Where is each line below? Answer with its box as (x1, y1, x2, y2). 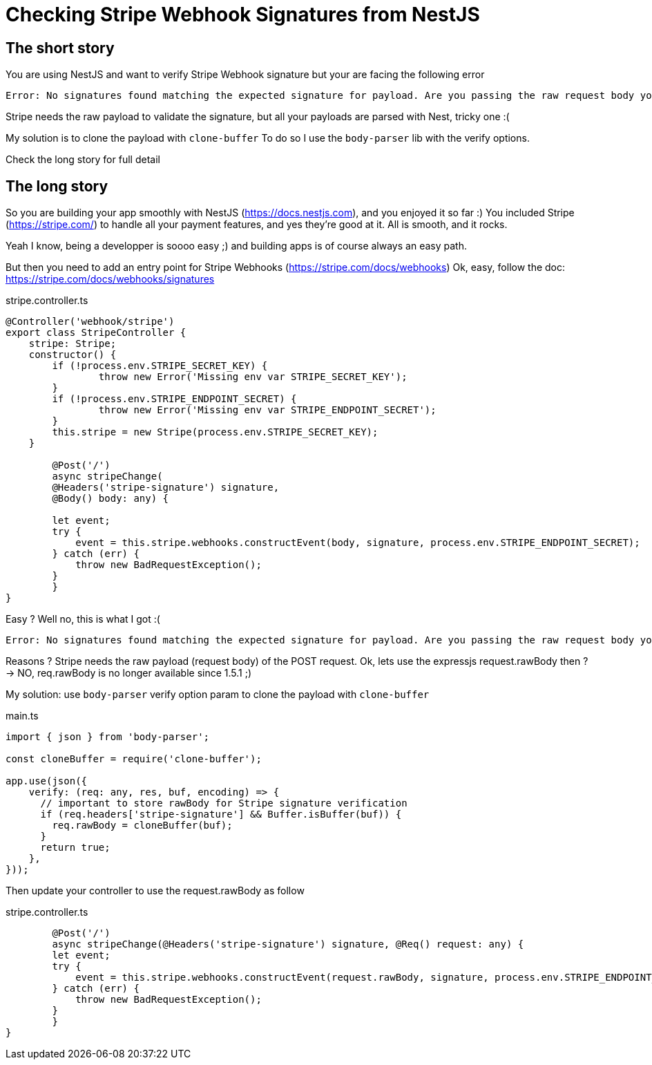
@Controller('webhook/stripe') (6, 316, 175, 328)
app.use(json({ (6, 775, 88, 787)
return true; (40, 842, 111, 854)
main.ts (6, 710, 39, 722)
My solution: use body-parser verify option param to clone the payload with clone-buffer (6, 688, 430, 701)
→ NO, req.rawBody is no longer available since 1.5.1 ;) (6, 667, 252, 679)
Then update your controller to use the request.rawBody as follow (6, 885, 305, 897)
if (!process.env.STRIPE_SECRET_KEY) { (52, 360, 268, 372)
